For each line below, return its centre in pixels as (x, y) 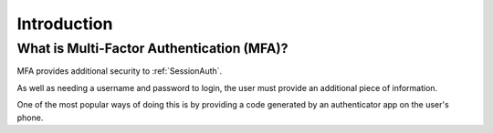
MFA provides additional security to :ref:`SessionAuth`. (120, 71)
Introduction (65, 24)
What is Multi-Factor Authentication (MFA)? (152, 48)
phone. (30, 118)
